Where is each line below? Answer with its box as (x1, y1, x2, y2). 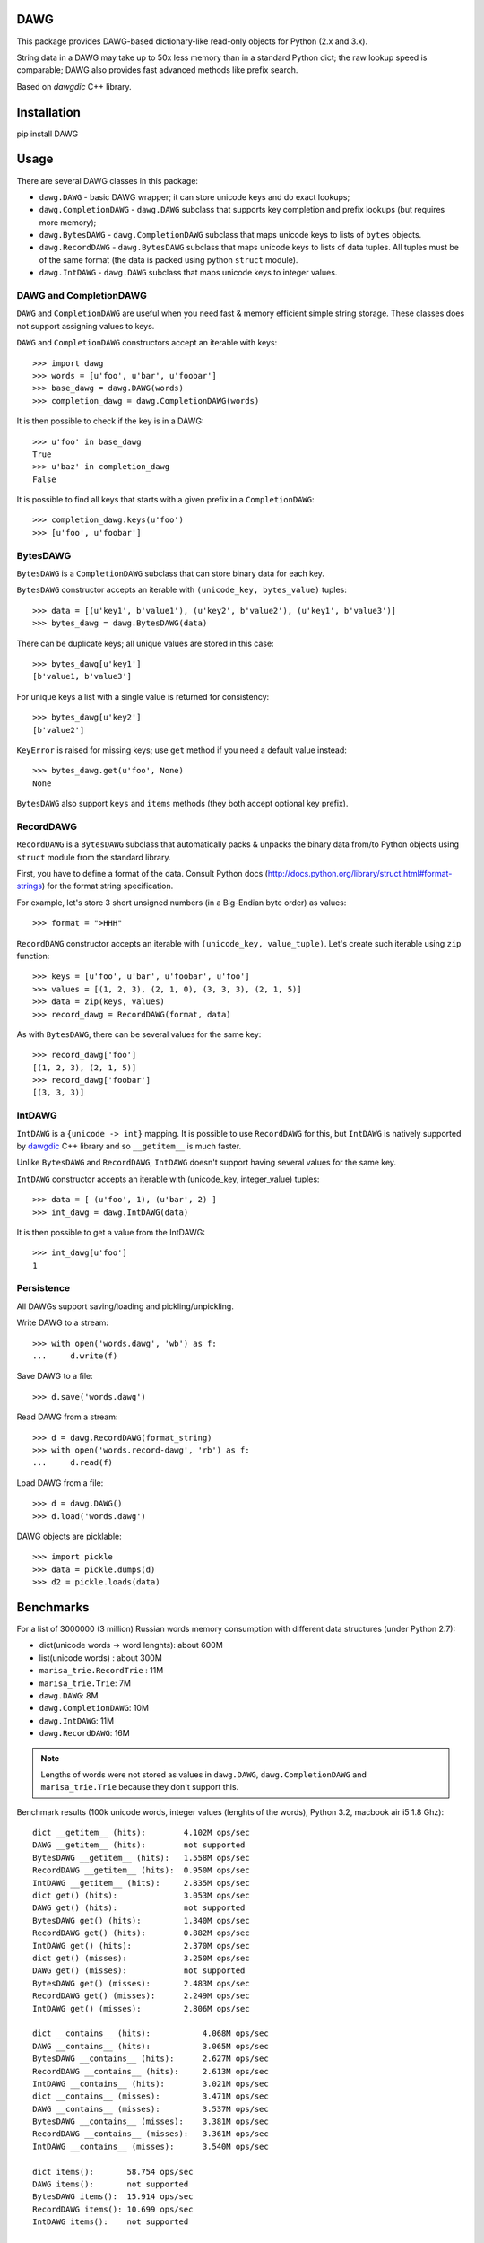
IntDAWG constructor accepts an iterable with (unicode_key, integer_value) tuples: (16, 1174, 320, 1184)
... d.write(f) (32, 1351, 118, 1361)
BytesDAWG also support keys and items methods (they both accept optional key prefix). (16, 799, 349, 809)
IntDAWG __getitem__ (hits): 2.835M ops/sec (32, 1878, 250, 1888)
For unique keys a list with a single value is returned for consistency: (16, 691, 270, 702)
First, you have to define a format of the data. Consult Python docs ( (16, 868, 269, 878)
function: (16, 950, 50, 961)
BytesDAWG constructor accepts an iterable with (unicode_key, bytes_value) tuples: (16, 584, 347, 596)
